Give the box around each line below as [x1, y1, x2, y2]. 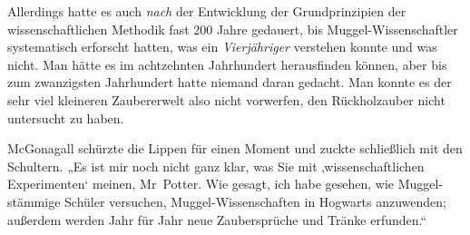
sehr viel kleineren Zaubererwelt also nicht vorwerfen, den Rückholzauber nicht [7, 90, 446, 109]
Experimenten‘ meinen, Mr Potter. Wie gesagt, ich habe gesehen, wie [7, 174, 395, 193]
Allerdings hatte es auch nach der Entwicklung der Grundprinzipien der [7, 2, 406, 20]
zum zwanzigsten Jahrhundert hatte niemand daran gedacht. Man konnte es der [7, 73, 452, 92]
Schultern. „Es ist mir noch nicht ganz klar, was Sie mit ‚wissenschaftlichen [7, 156, 425, 175]
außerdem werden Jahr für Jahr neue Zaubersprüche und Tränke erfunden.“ [7, 210, 427, 229]
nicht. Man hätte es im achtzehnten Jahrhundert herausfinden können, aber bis [7, 54, 447, 73]
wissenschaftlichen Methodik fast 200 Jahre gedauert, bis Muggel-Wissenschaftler [7, 19, 458, 38]
